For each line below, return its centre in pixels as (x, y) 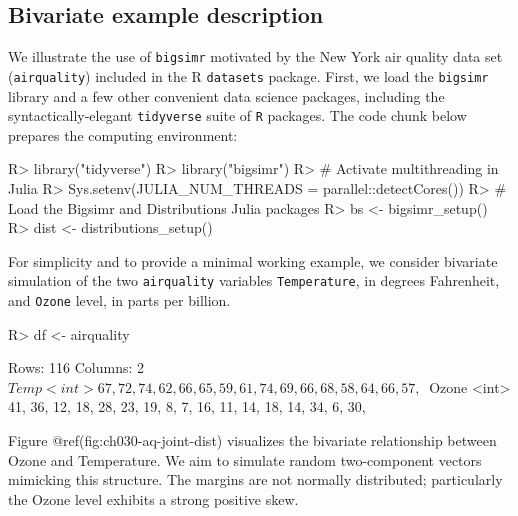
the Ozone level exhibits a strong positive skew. (153, 498)
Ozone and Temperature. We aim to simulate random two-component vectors (245, 459)
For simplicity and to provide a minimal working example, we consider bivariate (253, 260)
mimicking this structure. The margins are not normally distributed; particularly (255, 479)
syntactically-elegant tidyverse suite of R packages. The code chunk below (237, 115)
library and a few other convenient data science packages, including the (226, 95)
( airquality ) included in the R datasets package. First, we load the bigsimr (248, 75)
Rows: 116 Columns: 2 (76, 367)
